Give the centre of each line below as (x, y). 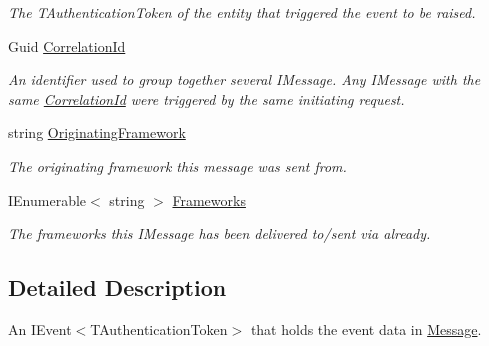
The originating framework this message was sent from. (177, 165)
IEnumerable (47, 199)
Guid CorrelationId (67, 45)
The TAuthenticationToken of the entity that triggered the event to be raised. (242, 12)
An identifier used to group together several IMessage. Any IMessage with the (244, 79)
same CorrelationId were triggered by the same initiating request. (206, 98)
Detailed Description (117, 287)
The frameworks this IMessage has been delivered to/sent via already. (219, 233)
